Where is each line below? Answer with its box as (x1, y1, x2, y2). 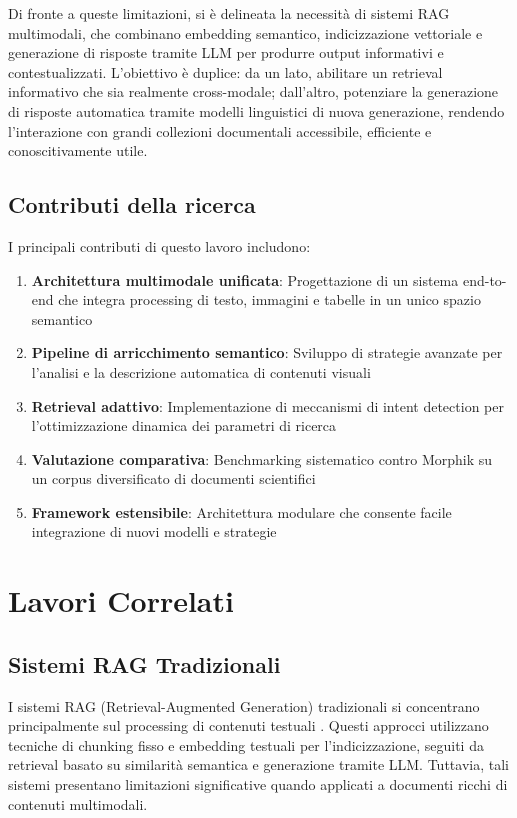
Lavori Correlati (8, 580, 234, 621)
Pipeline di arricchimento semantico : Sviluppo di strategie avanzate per (31, 342, 503, 363)
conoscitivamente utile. (8, 140, 148, 161)
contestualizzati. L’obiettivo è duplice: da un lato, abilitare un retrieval (8, 61, 443, 82)
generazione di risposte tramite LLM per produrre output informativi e (8, 42, 444, 63)
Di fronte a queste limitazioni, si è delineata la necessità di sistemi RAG (8, 3, 450, 23)
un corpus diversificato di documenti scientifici (31, 468, 316, 489)
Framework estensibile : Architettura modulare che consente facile (31, 501, 452, 522)
